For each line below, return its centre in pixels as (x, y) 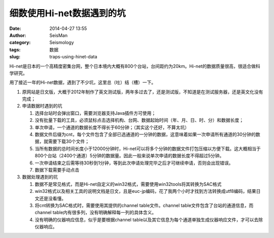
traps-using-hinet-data (73, 57)
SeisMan (59, 35)
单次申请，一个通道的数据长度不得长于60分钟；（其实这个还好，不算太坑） (112, 127)
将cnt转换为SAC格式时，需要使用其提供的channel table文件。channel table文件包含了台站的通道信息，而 (144, 205)
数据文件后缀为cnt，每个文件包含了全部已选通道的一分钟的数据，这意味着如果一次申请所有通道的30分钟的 (145, 134)
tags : (15, 49)
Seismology (62, 43)
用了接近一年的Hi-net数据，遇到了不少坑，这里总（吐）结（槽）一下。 (83, 82)
